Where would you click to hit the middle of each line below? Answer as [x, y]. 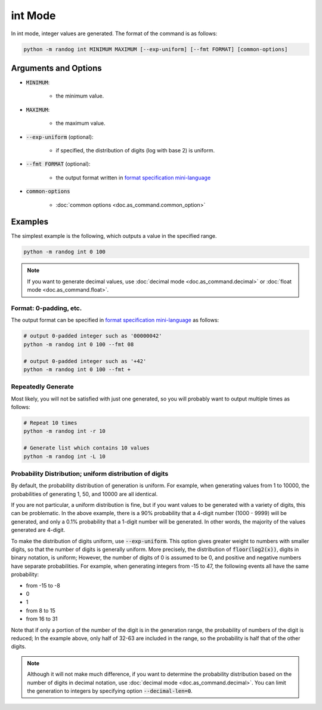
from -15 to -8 [43, 585]
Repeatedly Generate [42, 387]
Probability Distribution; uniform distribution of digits [90, 473]
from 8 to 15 [41, 610]
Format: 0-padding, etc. [47, 308]
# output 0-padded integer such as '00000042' [93, 336]
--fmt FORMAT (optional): [58, 164]
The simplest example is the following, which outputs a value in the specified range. [114, 236]
